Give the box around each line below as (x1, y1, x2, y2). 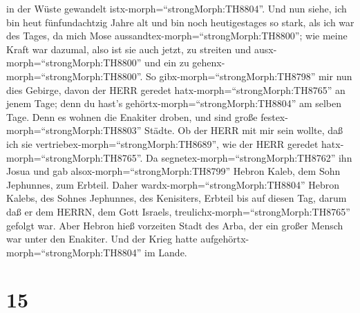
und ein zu (144, 55, 189, 70)
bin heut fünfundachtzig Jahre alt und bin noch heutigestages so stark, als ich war (6, 15, 354, 29)
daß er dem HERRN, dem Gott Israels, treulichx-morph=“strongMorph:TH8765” (6, 204, 350, 218)
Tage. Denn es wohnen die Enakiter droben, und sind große (6, 109, 258, 124)
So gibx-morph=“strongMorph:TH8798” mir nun (146, 68, 352, 83)
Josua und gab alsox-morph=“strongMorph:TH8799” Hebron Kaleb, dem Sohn (6, 164, 341, 178)
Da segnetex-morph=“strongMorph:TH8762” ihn (146, 150, 352, 164)
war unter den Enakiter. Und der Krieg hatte (6, 231, 198, 246)
